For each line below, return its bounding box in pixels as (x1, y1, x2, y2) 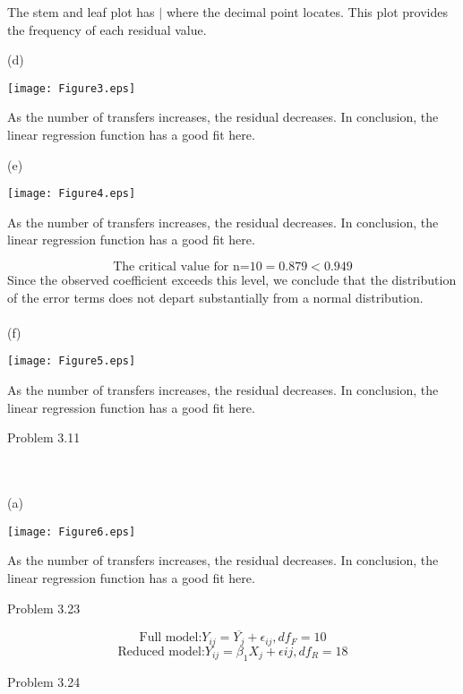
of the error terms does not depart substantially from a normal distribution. (7, 287, 424, 306)
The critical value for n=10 (113, 261, 262, 274)
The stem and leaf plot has (7, 3, 155, 21)
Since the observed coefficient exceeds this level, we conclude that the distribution (7, 270, 457, 289)
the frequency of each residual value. (7, 20, 207, 39)
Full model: (139, 631, 202, 645)
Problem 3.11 (7, 428, 81, 447)
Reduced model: (117, 645, 205, 658)
